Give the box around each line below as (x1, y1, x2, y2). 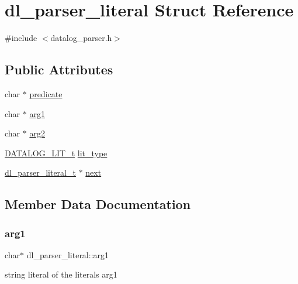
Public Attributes (5, 60, 113, 78)
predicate (29, 87, 63, 100)
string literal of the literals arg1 (5, 268, 117, 280)
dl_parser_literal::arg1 (26, 248, 109, 261)
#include (5, 32, 37, 44)
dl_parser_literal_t (5, 166, 76, 179)
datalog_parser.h (50, 32, 112, 44)
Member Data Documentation (5, 195, 191, 213)
